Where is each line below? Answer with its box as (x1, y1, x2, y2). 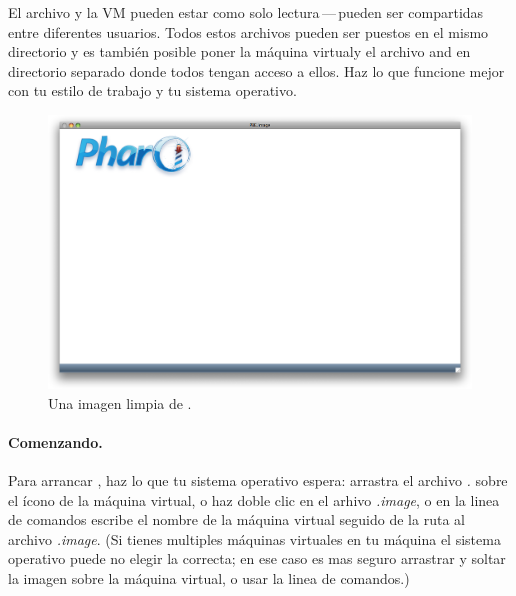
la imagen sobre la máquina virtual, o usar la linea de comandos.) (8, 567, 410, 588)
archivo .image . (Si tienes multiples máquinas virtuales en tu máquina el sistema (8, 528, 501, 549)
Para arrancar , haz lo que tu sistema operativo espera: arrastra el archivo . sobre (8, 469, 508, 490)
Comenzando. (8, 431, 103, 452)
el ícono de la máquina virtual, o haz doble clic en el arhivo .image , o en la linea (8, 489, 500, 510)
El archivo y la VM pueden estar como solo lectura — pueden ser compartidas (8, 2, 484, 22)
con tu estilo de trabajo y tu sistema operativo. (8, 80, 297, 101)
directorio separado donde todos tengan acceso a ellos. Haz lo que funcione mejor (8, 60, 505, 81)
